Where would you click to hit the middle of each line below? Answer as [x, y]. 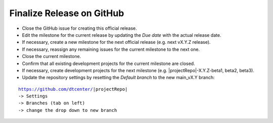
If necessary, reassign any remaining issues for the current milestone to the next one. [111, 49]
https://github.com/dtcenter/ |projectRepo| [73, 89]
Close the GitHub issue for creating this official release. [80, 28]
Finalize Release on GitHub [67, 13]
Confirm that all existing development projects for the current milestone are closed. [108, 64]
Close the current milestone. [52, 56]
